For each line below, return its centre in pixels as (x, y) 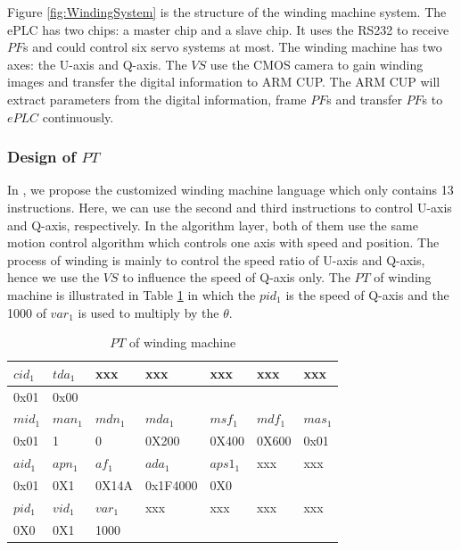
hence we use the (54, 277)
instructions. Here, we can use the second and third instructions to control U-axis (230, 207)
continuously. (78, 117)
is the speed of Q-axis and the (367, 294)
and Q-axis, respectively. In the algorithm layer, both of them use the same (213, 225)
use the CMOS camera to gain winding (317, 64)
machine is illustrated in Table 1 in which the (132, 294)
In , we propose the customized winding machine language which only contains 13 (230, 190)
